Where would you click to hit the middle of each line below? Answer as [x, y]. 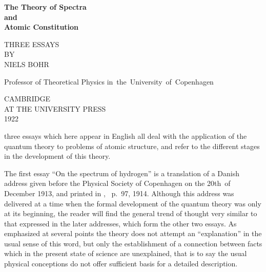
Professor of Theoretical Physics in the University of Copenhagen [109, 81]
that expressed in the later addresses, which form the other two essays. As [120, 223]
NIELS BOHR [27, 64]
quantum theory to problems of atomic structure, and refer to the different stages [132, 146]
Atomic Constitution [42, 27]
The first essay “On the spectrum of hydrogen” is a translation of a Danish [122, 173]
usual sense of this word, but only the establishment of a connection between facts [133, 243]
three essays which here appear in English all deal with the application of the [126, 135]
